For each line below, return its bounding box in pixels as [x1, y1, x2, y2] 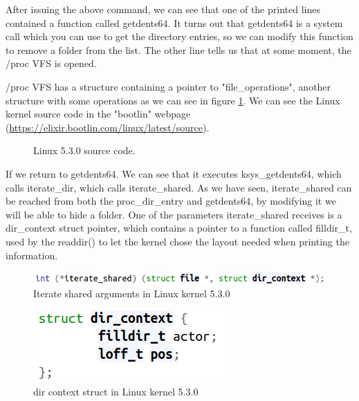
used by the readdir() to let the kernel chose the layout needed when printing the [6, 234, 349, 248]
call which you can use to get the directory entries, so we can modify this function [6, 29, 353, 44]
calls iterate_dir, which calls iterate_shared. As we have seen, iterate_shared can [6, 180, 352, 194]
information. [6, 248, 58, 262]
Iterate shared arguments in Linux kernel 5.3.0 [33, 286, 230, 301]
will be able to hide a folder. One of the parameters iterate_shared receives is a [6, 207, 342, 221]
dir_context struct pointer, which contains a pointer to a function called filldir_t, [6, 221, 352, 235]
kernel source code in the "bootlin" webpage [6, 106, 191, 121]
